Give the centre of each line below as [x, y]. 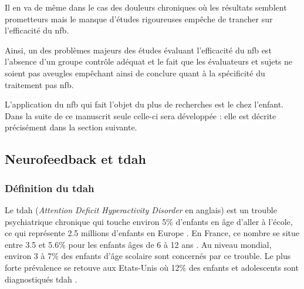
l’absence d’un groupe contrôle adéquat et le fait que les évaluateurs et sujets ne [149, 61]
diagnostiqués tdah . [41, 279]
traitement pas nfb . [39, 84]
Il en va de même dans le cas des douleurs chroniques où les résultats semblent [146, 7]
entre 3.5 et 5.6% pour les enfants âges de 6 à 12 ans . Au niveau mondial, [138, 244]
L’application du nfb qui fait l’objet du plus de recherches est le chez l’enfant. [144, 104]
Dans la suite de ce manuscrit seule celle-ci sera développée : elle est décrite [141, 115]
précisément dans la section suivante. [71, 127]
